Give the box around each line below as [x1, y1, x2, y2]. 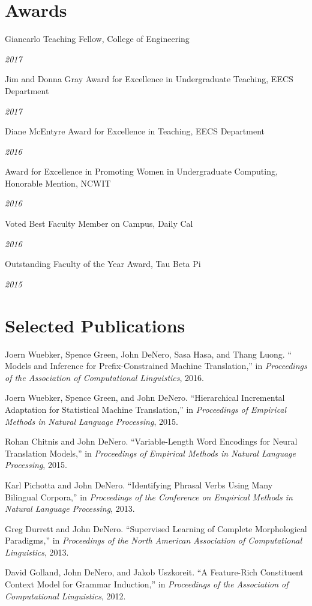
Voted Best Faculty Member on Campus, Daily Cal [5, 217, 193, 230]
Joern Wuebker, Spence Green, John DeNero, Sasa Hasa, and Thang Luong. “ [5, 347, 292, 360]
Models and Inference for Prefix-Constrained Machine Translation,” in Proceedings [5, 359, 307, 372]
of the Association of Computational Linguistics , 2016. [5, 371, 204, 383]
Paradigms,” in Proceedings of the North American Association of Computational [5, 534, 302, 547]
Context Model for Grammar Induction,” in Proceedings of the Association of [5, 578, 289, 590]
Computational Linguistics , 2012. [5, 589, 126, 602]
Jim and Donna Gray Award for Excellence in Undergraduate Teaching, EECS [5, 73, 293, 85]
